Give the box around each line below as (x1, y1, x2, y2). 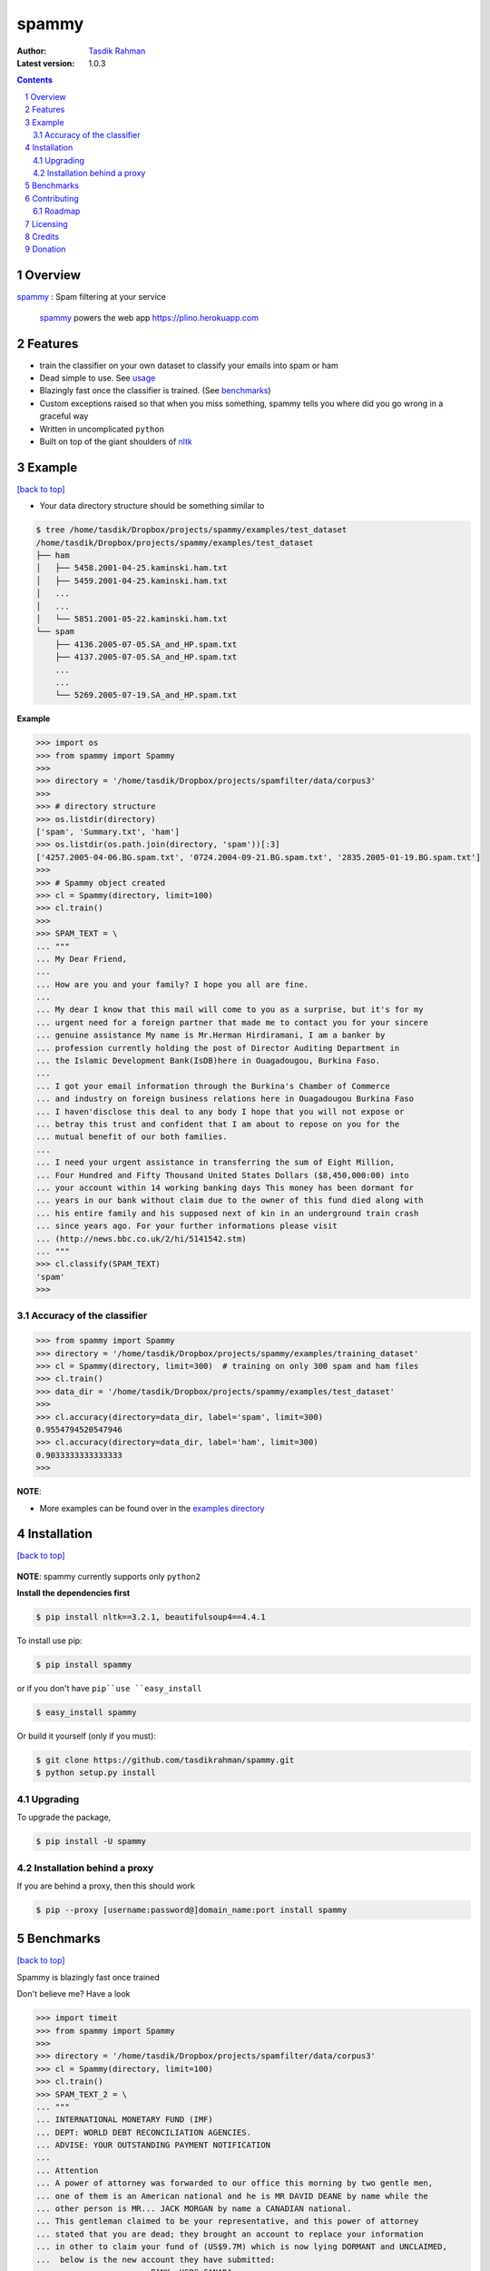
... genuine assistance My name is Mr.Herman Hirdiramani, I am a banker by (35, 1030, 386, 1040)
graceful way (39, 411, 89, 421)
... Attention (35, 2165, 99, 2176)
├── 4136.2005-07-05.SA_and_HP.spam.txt (54, 639, 238, 650)
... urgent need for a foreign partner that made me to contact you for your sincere (35, 1017, 428, 1027)
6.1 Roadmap (33, 205, 81, 217)
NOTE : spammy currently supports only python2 (16, 1571, 201, 1582)
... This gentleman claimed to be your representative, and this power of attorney (35, 2216, 419, 2226)
